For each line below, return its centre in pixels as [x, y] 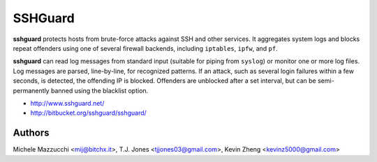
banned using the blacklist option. [99, 90]
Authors [31, 133]
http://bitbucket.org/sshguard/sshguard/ [88, 113]
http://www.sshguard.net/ [67, 103]
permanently [31, 90]
